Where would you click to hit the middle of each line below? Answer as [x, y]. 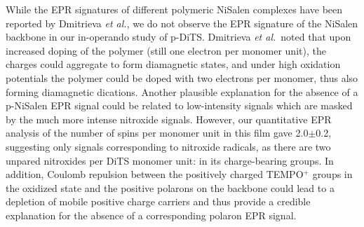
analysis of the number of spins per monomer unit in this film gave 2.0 [157, 133]
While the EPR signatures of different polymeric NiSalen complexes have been [174, 9]
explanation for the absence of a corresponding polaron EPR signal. [151, 215]
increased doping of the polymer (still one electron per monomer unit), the [166, 50]
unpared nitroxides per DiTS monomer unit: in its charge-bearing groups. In [170, 160]
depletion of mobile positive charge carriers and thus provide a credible [158, 201]
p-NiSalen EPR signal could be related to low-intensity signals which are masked [179, 105]
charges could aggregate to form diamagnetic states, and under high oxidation [173, 64]
